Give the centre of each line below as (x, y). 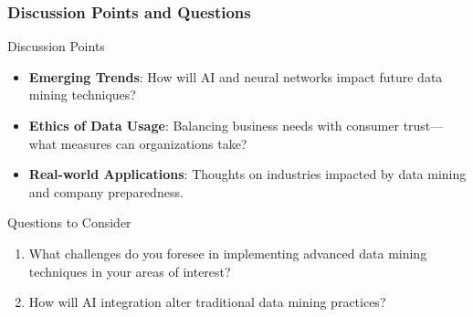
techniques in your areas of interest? (130, 271)
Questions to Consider (69, 222)
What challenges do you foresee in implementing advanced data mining (228, 253)
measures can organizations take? (154, 143)
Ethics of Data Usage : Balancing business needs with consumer (214, 125)
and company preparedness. (106, 191)
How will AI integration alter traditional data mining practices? (207, 302)
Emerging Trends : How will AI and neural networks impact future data (236, 76)
